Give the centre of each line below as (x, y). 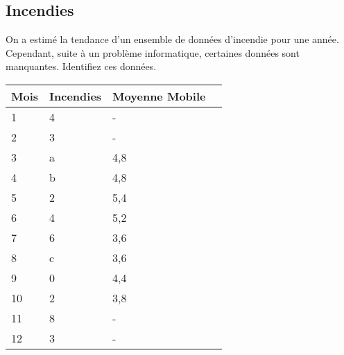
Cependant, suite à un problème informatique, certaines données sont (153, 52)
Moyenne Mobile (159, 96)
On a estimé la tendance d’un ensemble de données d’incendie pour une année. (172, 39)
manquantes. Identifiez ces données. (81, 66)
